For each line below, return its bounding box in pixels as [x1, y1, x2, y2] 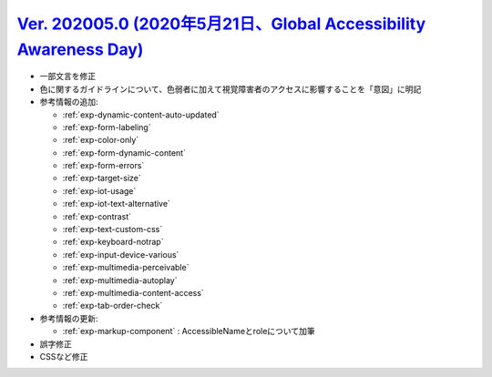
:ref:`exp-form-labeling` [62, 121, 151, 132]
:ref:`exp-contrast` [62, 210, 132, 222]
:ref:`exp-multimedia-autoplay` [62, 274, 178, 286]
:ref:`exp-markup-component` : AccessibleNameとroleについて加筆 [62, 326, 315, 337]
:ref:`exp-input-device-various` [62, 249, 179, 260]
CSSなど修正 [39, 351, 88, 362]
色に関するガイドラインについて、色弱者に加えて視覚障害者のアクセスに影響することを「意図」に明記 [39, 83, 422, 95]
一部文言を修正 [39, 71, 96, 82]
